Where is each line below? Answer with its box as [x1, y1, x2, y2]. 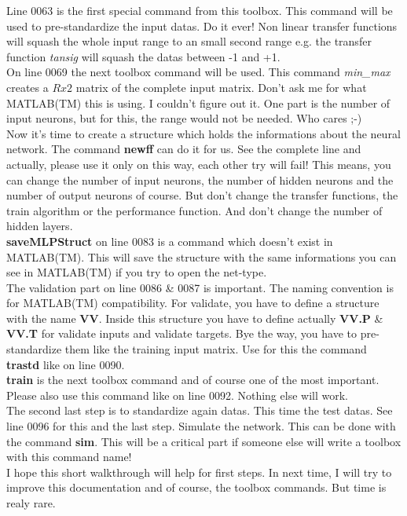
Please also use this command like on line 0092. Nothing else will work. [6, 386, 348, 403]
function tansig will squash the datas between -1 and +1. [6, 48, 280, 64]
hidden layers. [6, 218, 73, 234]
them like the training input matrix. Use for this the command [64, 341, 367, 357]
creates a [6, 79, 49, 95]
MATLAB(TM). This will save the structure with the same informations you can [6, 248, 397, 265]
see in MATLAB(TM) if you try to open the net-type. [6, 264, 267, 280]
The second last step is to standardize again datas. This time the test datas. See [6, 402, 393, 419]
